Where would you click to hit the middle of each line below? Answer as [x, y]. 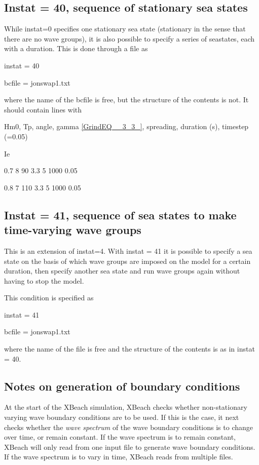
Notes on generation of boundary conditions [122, 386]
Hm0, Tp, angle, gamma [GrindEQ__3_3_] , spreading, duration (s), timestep [126, 126]
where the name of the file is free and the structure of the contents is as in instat [129, 349]
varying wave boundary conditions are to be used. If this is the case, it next [122, 417]
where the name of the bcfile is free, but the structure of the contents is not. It [126, 100]
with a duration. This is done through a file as [76, 48]
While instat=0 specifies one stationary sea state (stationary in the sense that [125, 29]
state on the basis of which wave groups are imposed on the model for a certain [127, 261]
